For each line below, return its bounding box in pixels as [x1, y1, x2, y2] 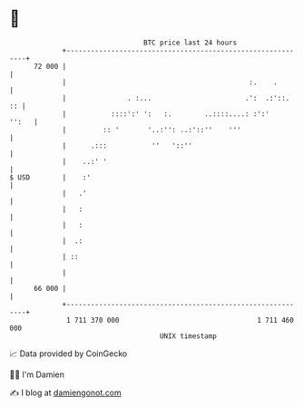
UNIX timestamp [159, 331, 218, 341]
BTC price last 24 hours [143, 38, 238, 47]
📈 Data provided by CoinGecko [9, 348, 128, 359]
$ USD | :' [9, 172, 92, 182]
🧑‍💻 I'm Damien [9, 369, 65, 380]
